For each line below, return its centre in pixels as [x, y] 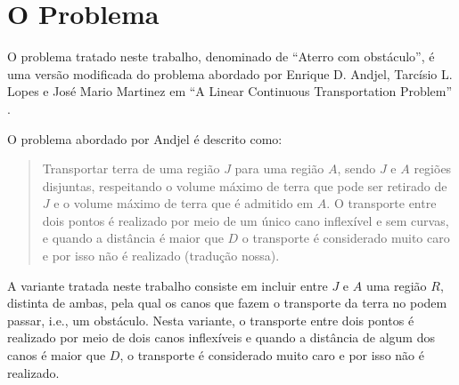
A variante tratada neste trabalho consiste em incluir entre [168, 285]
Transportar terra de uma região [131, 168]
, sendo [357, 168]
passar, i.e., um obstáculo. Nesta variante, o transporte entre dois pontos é [211, 320]
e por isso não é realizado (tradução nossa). [161, 256]
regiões [433, 168]
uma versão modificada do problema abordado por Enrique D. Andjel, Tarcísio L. [230, 73]
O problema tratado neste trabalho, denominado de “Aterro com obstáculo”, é [221, 56]
